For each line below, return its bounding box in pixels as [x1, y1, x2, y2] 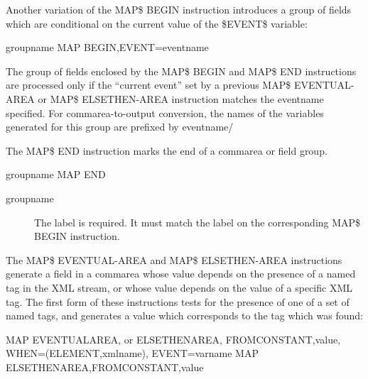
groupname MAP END [6, 167, 106, 182]
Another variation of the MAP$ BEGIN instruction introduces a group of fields [6, 2, 352, 16]
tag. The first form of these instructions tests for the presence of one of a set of [6, 294, 350, 309]
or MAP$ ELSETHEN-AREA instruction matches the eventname [38, 91, 324, 106]
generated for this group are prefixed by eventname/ [6, 119, 234, 134]
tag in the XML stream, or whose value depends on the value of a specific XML [6, 280, 353, 295]
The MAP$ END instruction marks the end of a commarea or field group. [6, 143, 328, 158]
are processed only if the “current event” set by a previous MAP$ [6, 77, 291, 92]
